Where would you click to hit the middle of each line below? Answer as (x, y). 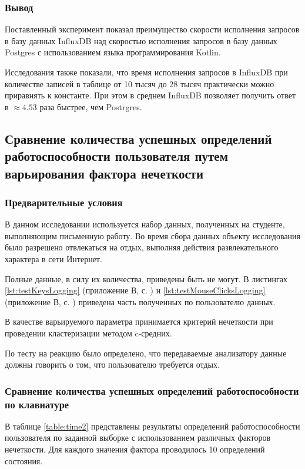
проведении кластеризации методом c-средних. (88, 333)
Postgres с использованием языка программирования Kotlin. (113, 52)
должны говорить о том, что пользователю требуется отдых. (112, 364)
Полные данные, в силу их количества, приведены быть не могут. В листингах (146, 278)
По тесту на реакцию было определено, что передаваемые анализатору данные (146, 353)
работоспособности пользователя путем (116, 156)
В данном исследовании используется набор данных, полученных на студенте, (145, 224)
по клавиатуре (37, 404)
